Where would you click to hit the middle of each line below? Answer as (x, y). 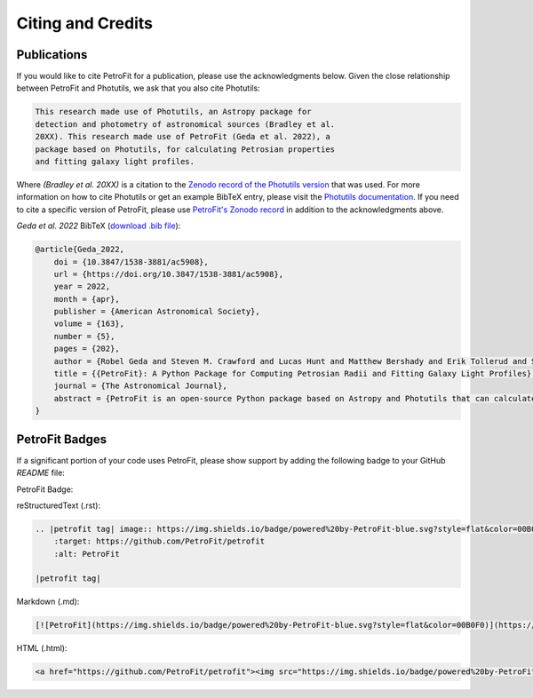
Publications (52, 55)
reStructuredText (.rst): (59, 505)
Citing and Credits (84, 23)
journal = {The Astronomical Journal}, (141, 386)
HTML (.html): (42, 648)
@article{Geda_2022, (80, 250)
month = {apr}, (87, 299)
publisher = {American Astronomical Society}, (157, 312)
